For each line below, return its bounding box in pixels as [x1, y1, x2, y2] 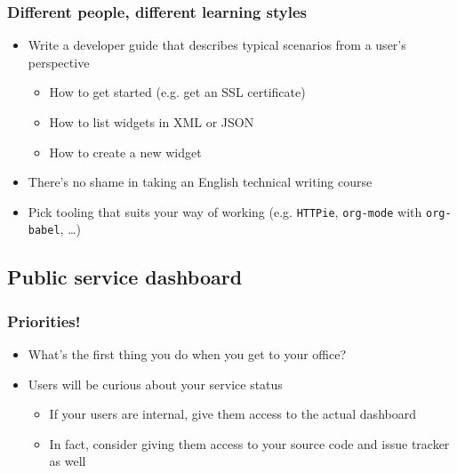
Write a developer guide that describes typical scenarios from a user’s [28, 36, 406, 54]
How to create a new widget [49, 142, 202, 161]
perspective [28, 52, 90, 71]
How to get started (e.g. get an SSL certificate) [49, 83, 306, 101]
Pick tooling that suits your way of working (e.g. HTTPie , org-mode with [28, 202, 422, 220]
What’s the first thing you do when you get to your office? [28, 345, 347, 364]
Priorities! [7, 309, 81, 332]
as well [49, 452, 86, 470]
